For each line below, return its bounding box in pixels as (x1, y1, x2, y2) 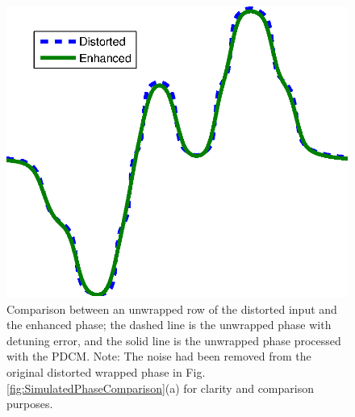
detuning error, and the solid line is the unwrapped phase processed (6, 332, 341, 348)
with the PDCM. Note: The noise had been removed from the (6, 348, 311, 365)
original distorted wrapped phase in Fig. (6, 364, 206, 381)
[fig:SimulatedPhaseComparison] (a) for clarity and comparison (6, 379, 314, 396)
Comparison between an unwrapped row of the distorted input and (6, 300, 337, 317)
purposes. (6, 395, 53, 412)
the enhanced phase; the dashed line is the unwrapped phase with (6, 316, 332, 333)
